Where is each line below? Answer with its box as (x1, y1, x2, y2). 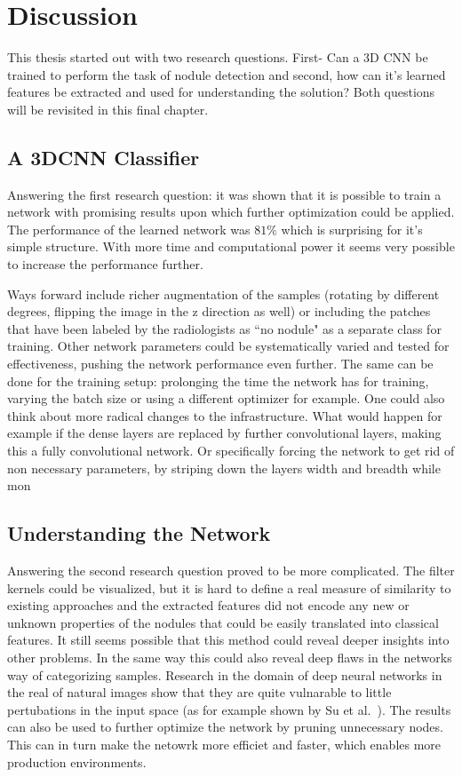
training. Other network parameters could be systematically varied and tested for (7, 337, 450, 355)
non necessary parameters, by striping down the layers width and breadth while (7, 458, 441, 477)
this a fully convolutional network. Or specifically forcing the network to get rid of (7, 441, 455, 460)
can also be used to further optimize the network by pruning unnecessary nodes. (7, 718, 443, 736)
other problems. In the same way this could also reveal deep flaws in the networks (7, 647, 452, 666)
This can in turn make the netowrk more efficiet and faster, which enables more (7, 734, 442, 753)
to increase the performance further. (7, 255, 203, 274)
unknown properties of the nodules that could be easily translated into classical (7, 613, 439, 631)
